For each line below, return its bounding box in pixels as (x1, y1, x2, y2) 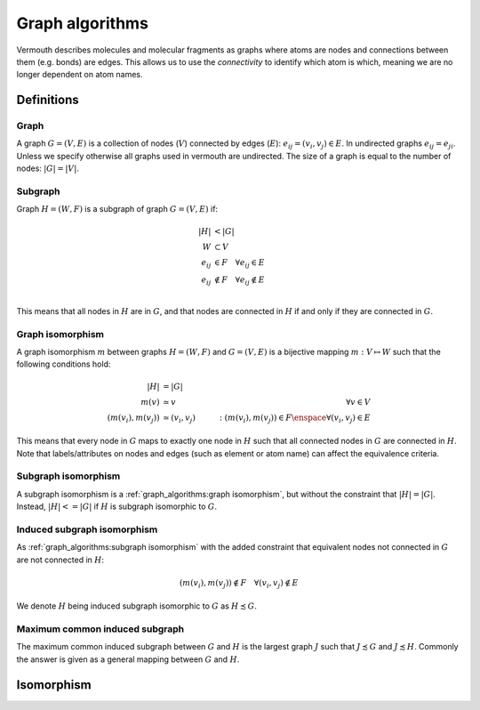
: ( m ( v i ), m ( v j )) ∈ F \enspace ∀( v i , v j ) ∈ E (219, 412, 371, 424)
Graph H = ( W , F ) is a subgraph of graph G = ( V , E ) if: (16, 204, 218, 214)
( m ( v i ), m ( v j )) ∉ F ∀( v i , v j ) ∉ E (179, 577, 299, 590)
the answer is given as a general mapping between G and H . (16, 654, 240, 665)
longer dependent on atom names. (16, 69, 143, 80)
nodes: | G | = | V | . (16, 163, 79, 173)
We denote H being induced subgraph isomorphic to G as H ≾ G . (16, 601, 258, 611)
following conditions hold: (16, 359, 111, 369)
